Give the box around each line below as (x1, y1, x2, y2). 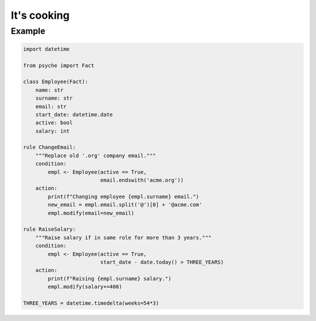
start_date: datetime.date (35, 111, 114, 118)
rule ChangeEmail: (23, 144, 76, 151)
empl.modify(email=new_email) (47, 210, 135, 216)
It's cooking (11, 9, 70, 22)
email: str (35, 103, 67, 110)
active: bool (35, 119, 73, 126)
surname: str (35, 95, 73, 102)
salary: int (35, 128, 70, 134)
